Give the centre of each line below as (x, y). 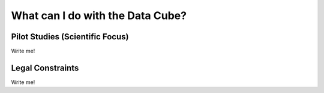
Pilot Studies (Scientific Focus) (70, 37)
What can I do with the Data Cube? (99, 15)
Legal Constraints (45, 68)
